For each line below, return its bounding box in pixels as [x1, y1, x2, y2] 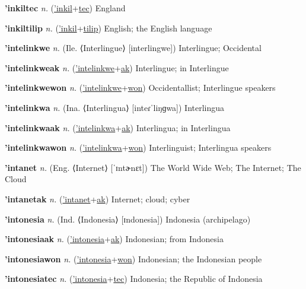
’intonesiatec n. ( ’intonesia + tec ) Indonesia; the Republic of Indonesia [5, 272, 263, 285]
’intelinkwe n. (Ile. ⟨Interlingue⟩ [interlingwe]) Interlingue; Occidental [5, 42, 262, 54]
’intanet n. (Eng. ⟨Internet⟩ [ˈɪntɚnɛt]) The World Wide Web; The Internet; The [5, 161, 301, 173]
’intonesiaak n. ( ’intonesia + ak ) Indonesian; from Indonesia [5, 233, 224, 245]
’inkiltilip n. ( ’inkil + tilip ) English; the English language [5, 21, 212, 34]
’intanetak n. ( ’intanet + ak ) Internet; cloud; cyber [5, 192, 190, 205]
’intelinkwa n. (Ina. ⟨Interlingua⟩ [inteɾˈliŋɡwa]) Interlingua [5, 101, 225, 113]
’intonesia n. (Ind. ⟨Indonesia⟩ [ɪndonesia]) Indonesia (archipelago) [5, 212, 251, 225]
